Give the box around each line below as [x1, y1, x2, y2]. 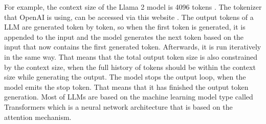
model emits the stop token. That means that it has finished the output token [4, 81, 249, 92]
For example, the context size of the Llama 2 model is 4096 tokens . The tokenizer [4, 2, 262, 12]
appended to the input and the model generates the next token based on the [4, 31, 244, 42]
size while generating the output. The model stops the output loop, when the [4, 71, 246, 82]
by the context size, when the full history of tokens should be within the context [4, 61, 256, 72]
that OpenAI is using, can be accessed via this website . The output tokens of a [4, 11, 254, 22]
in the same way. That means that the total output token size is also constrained [4, 51, 258, 62]
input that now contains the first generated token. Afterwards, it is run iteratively [4, 41, 261, 52]
